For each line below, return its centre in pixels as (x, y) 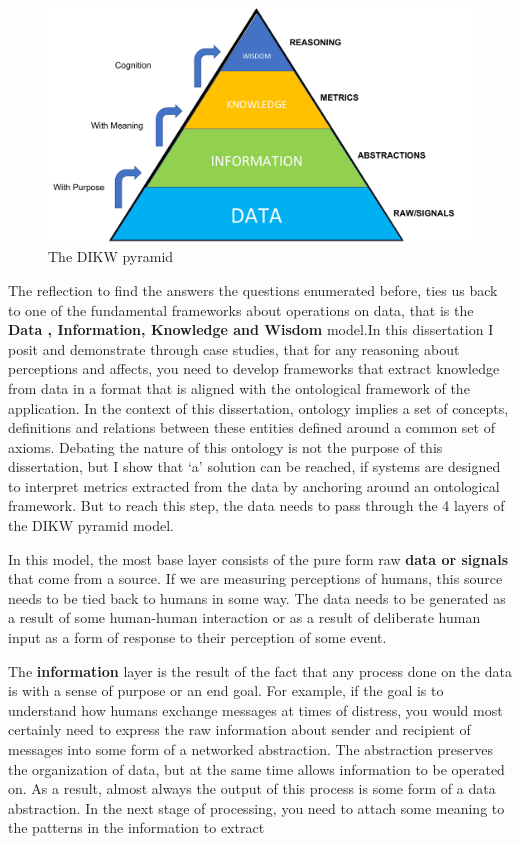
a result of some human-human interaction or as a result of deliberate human (244, 617)
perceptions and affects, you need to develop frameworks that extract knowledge (254, 368)
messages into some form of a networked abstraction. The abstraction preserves (250, 749)
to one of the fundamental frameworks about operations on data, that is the (241, 309)
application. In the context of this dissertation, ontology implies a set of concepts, (258, 407)
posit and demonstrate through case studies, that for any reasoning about (234, 348)
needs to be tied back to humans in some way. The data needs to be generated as (257, 597)
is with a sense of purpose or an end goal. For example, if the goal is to (226, 690)
